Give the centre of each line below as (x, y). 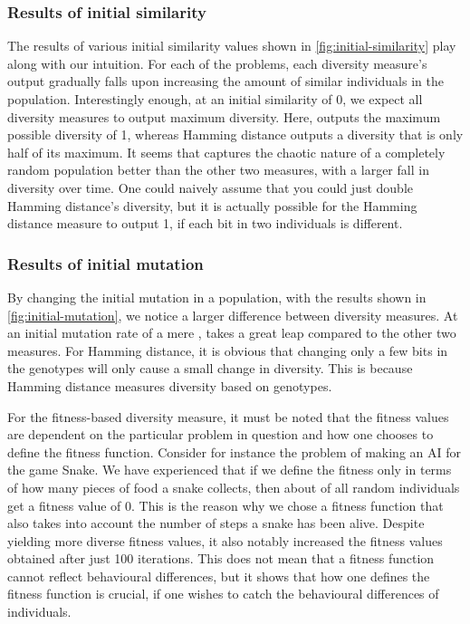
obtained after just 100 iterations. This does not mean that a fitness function (221, 558)
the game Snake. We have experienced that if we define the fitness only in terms (230, 470)
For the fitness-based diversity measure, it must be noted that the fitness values (228, 416)
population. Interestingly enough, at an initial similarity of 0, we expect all (215, 99)
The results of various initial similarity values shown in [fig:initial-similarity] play (232, 46)
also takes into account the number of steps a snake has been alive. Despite (216, 523)
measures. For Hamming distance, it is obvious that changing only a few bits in (228, 350)
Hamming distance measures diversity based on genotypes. (170, 385)
